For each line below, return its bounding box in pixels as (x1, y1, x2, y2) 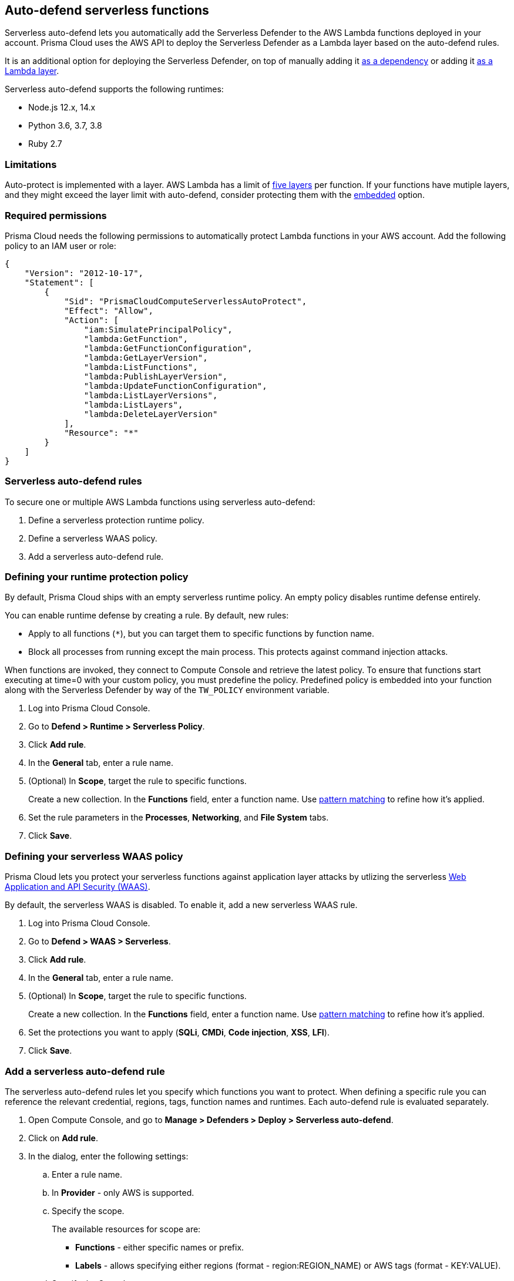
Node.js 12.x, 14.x (28, 102, 96, 113)
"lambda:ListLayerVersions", (83, 390, 218, 400)
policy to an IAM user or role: (5, 240, 116, 251)
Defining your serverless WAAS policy (5, 850, 183, 862)
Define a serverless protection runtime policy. (28, 515, 204, 525)
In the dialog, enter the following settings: (28, 1151, 189, 1161)
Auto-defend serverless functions (5, 3, 209, 18)
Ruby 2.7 (28, 139, 62, 149)
